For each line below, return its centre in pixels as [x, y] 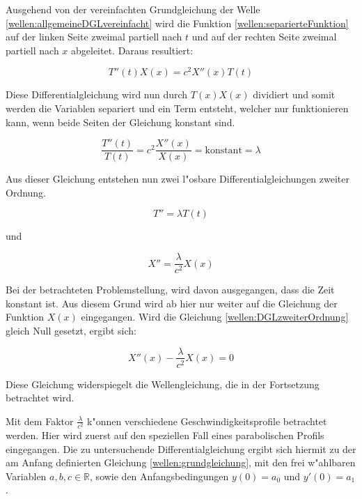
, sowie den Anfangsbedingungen [159, 476]
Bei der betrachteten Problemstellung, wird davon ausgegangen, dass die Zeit [170, 290]
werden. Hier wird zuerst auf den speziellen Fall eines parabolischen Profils [165, 435]
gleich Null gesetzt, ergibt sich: [71, 330]
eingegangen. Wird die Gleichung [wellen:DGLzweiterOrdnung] [215, 317]
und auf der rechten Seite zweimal [264, 37]
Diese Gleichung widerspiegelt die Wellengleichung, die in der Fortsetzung [163, 384]
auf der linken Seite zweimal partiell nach [94, 37]
